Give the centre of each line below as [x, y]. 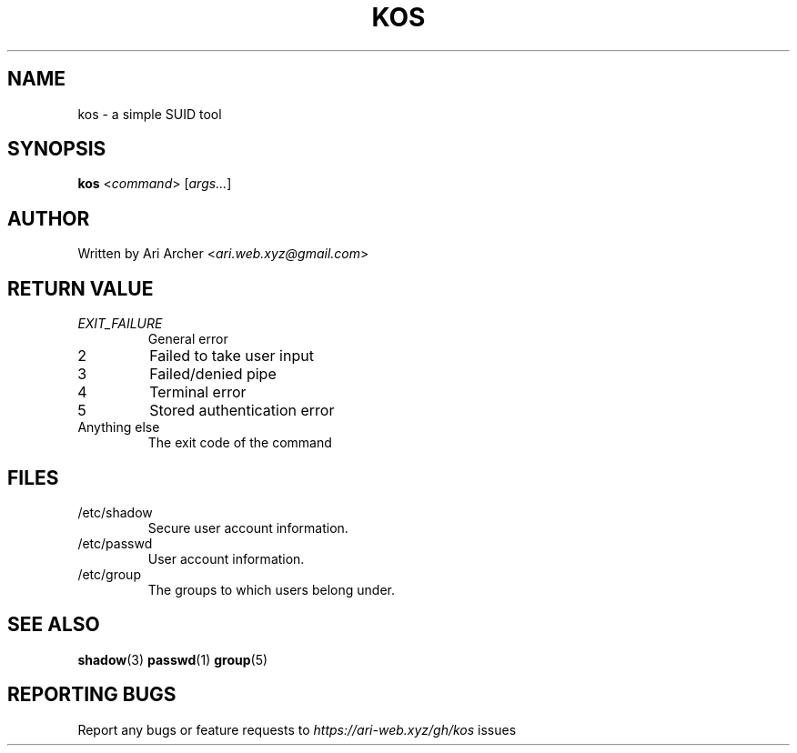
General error [188, 339]
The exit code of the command [240, 443]
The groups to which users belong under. [271, 589]
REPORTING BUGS [92, 695]
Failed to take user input [232, 356]
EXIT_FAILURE [120, 324]
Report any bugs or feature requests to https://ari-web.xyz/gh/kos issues [297, 729]
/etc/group [109, 574]
